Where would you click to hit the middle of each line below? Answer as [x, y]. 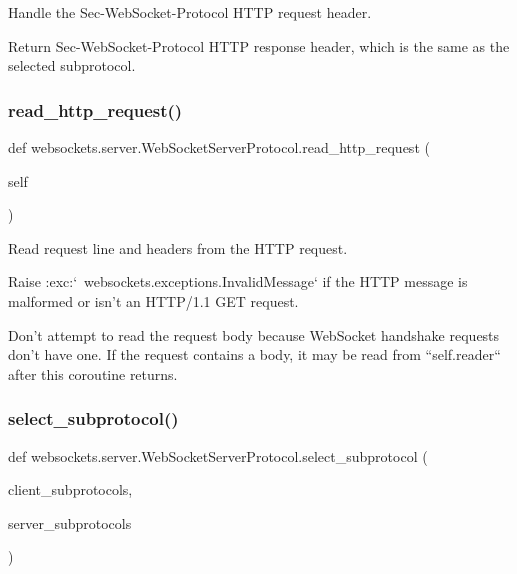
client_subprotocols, [70, 489]
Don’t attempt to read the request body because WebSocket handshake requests [254, 334]
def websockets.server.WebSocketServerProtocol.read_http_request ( [219, 147]
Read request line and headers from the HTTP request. [178, 247]
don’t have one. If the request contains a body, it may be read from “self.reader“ [254, 354]
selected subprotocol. [72, 65]
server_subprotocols [70, 522]
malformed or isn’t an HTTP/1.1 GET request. [153, 300]
